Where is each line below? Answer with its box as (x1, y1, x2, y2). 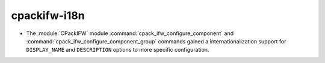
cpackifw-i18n (11, 9, 85, 22)
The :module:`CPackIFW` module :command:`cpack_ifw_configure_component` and (26, 30, 234, 37)
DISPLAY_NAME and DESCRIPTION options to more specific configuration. (26, 46, 209, 53)
